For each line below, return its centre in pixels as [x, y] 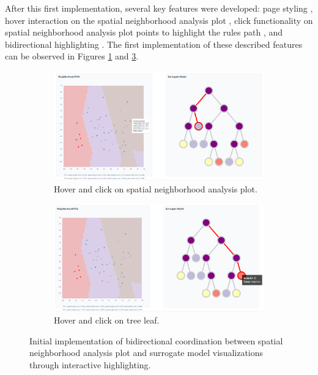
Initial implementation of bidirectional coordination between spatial [156, 340]
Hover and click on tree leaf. [107, 320]
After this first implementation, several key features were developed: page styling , [159, 8]
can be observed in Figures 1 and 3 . [72, 56]
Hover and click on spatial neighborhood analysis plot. [156, 188]
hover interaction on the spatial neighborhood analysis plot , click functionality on [159, 20]
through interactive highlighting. [90, 364]
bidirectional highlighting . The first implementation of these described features [154, 44]
